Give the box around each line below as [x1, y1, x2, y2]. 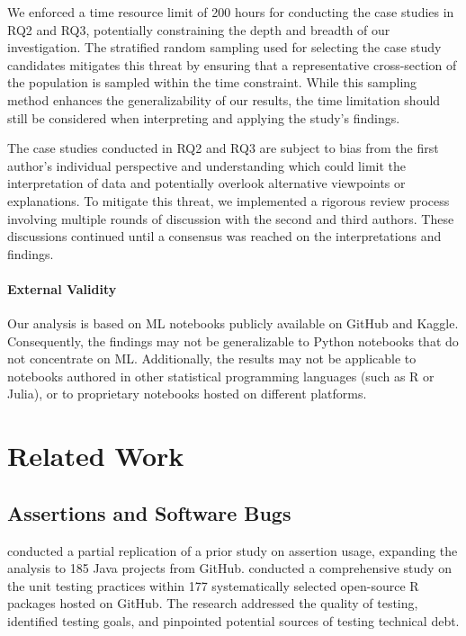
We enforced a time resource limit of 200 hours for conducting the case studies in [7, 3, 454, 21]
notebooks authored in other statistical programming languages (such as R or [7, 366, 435, 385]
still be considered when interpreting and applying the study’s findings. [7, 108, 400, 127]
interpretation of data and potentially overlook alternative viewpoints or [7, 174, 406, 193]
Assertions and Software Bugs [7, 498, 291, 526]
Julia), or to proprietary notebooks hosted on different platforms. [7, 384, 367, 403]
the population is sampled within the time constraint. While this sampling [7, 73, 417, 92]
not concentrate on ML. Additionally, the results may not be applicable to [7, 349, 417, 368]
